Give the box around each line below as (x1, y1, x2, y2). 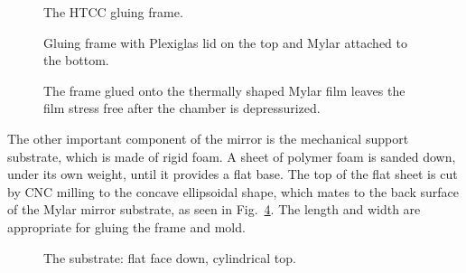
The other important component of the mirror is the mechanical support (7, 128, 409, 147)
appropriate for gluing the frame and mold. (7, 217, 246, 236)
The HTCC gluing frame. (43, 3, 183, 21)
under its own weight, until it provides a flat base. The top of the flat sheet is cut (7, 165, 458, 184)
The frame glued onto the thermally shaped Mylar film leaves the (43, 80, 405, 99)
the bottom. (43, 51, 109, 70)
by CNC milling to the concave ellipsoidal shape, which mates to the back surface (7, 182, 460, 201)
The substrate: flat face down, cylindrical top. (43, 248, 296, 267)
